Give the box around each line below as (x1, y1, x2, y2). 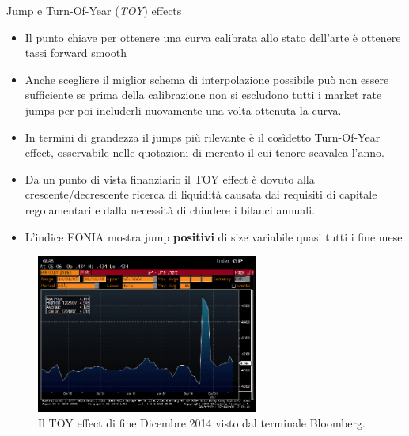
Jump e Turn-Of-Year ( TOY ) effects (6, 2, 182, 18)
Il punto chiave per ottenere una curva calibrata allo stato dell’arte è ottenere (25, 28, 401, 45)
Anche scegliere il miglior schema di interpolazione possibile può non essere (25, 70, 389, 87)
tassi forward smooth (25, 44, 127, 61)
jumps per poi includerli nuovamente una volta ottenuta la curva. (25, 101, 342, 118)
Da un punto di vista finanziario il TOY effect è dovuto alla (25, 170, 315, 187)
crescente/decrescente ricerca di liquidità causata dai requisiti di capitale (25, 186, 377, 203)
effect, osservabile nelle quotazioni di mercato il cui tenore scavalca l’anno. (25, 144, 384, 161)
